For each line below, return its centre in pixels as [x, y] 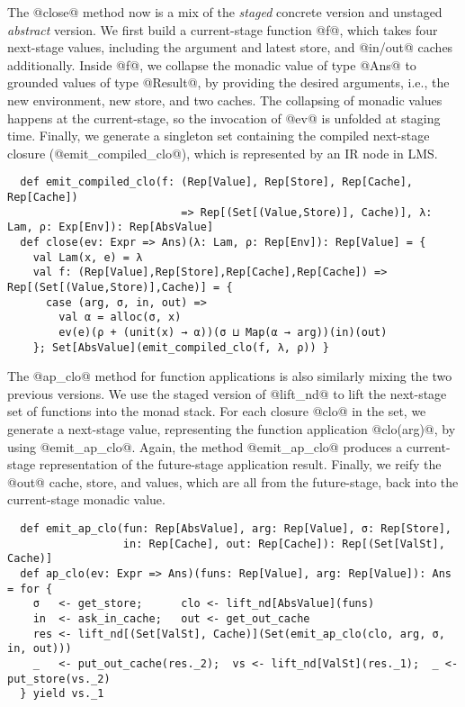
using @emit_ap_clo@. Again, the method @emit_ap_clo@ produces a [205, 446]
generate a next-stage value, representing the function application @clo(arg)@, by [232, 429]
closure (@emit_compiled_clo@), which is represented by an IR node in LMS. [223, 153]
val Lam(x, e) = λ [88, 257]
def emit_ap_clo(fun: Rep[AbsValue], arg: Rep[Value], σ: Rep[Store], [236, 528]
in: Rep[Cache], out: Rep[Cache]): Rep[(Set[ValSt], [284, 544]
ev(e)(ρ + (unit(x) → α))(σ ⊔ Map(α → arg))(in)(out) [223, 332]
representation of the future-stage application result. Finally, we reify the [240, 464]
